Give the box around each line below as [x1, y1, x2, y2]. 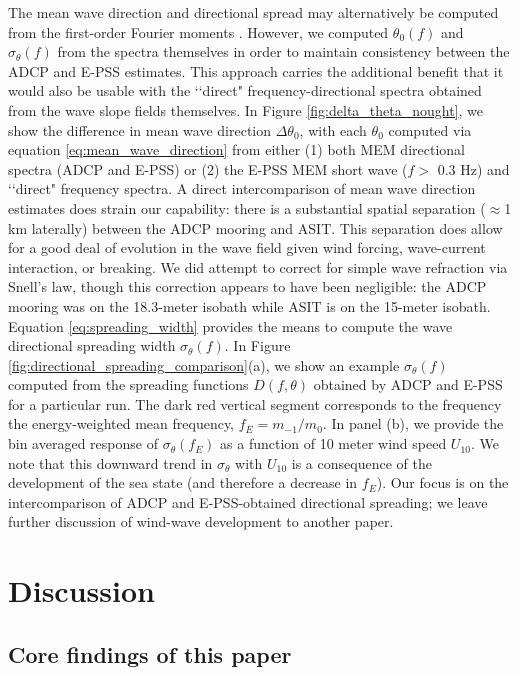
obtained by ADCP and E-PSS [313, 374, 503, 395]
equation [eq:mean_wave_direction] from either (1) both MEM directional [8, 139, 465, 160]
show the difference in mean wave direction [8, 119, 272, 140]
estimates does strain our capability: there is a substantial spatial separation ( [8, 197, 486, 218]
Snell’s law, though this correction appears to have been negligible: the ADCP [8, 276, 487, 297]
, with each [299, 119, 367, 140]
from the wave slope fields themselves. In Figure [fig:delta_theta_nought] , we [8, 99, 484, 120]
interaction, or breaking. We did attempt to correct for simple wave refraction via [8, 256, 508, 277]
